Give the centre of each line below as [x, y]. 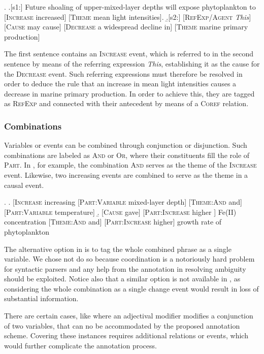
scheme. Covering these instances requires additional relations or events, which [126, 335]
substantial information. [41, 298]
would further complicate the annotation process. [80, 345]
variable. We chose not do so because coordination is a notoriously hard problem [129, 259]
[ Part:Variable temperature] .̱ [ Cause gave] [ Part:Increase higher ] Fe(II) [120, 212]
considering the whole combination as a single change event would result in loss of [131, 288]
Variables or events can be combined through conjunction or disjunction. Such [126, 145]
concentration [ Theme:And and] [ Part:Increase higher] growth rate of [113, 222]
